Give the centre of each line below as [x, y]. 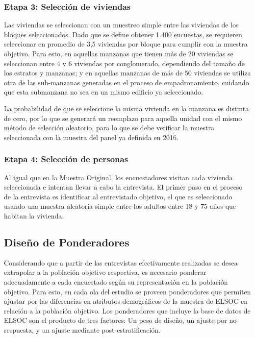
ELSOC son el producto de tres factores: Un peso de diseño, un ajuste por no [120, 320]
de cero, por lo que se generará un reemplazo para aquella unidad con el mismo [123, 118]
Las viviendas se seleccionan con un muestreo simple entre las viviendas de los [121, 25]
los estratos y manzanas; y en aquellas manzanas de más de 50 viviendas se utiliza [127, 73]
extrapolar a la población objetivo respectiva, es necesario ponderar [105, 272]
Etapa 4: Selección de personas [66, 159]
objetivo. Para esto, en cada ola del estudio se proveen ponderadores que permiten [127, 291]
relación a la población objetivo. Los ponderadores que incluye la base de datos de [127, 310]
